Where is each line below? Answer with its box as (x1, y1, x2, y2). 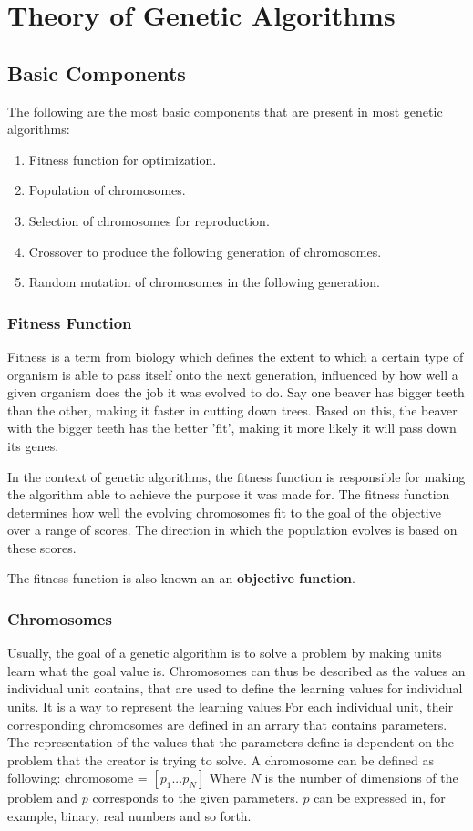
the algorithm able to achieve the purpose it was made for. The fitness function (7, 485, 450, 504)
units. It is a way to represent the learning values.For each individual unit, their (7, 697, 454, 716)
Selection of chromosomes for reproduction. (28, 210, 270, 230)
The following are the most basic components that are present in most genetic (7, 101, 443, 120)
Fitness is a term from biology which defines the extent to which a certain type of (7, 346, 464, 365)
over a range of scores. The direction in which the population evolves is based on (7, 520, 458, 539)
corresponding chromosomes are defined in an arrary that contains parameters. (7, 714, 447, 734)
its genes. (7, 436, 59, 455)
